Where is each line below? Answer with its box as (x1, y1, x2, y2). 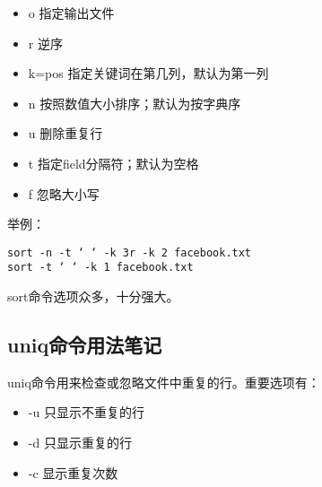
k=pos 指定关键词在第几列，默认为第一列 (28, 64, 269, 83)
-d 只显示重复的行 (28, 433, 132, 452)
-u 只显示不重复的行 (28, 403, 144, 422)
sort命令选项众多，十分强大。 (7, 287, 179, 306)
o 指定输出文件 (28, 4, 115, 22)
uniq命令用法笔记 (7, 331, 162, 359)
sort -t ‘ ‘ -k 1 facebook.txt (7, 261, 194, 274)
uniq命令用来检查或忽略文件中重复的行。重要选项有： (7, 372, 320, 391)
